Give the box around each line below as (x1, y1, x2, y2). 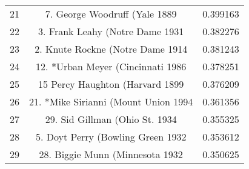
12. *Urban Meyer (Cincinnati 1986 (36, 59, 187, 73)
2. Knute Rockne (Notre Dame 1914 (35, 42, 188, 56)
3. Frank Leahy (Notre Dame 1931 (38, 24, 184, 38)
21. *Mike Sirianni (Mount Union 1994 (29, 94, 193, 108)
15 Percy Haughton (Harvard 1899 (38, 77, 184, 91)
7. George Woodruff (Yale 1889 (45, 7, 177, 21)
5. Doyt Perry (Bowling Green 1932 (35, 130, 187, 144)
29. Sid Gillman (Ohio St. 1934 (45, 112, 177, 126)
